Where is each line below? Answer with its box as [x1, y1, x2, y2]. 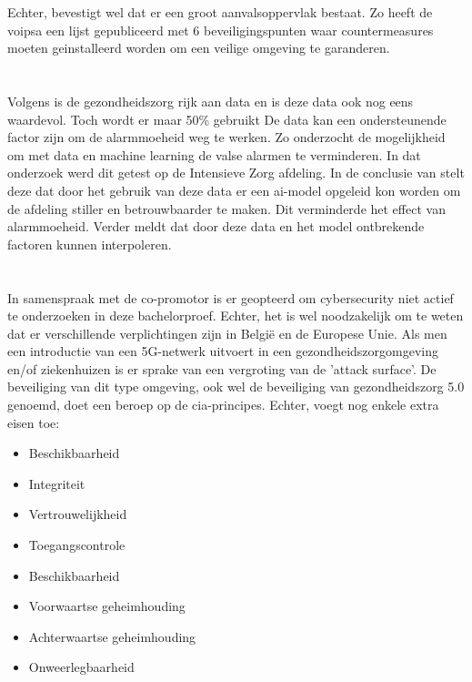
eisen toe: [7, 412, 60, 432]
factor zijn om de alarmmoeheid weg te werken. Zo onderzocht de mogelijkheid [7, 127, 446, 147]
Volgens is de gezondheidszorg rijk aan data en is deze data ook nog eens [7, 91, 414, 110]
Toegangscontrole [28, 535, 126, 555]
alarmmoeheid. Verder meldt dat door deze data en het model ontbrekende [7, 217, 425, 236]
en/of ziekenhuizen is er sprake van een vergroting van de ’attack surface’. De [7, 359, 437, 378]
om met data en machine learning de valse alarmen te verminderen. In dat [7, 145, 421, 164]
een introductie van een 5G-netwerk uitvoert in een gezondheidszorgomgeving [7, 341, 438, 361]
